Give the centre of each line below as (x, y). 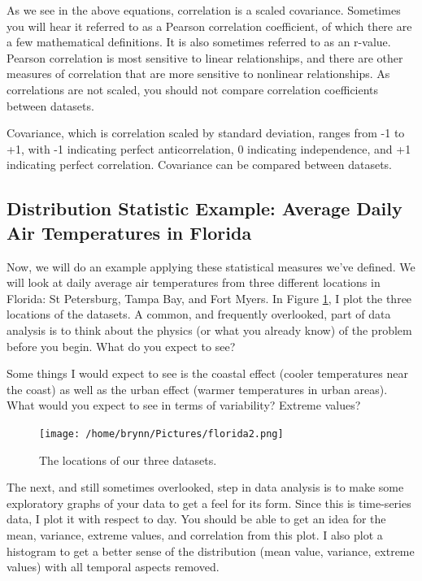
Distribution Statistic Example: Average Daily (204, 208)
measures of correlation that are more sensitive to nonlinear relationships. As (198, 74)
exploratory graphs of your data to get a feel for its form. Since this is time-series (209, 503)
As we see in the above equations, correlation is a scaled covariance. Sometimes (204, 10)
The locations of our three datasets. (128, 460)
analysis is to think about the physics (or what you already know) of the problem (209, 330)
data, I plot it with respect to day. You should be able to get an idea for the (196, 519)
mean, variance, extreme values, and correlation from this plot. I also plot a (195, 534)
